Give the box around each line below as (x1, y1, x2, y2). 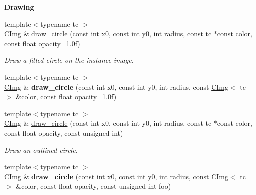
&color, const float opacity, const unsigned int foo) (16, 181, 171, 191)
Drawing (4, 2, 34, 12)
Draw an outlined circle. (4, 144, 78, 155)
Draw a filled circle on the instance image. (4, 55, 134, 65)
